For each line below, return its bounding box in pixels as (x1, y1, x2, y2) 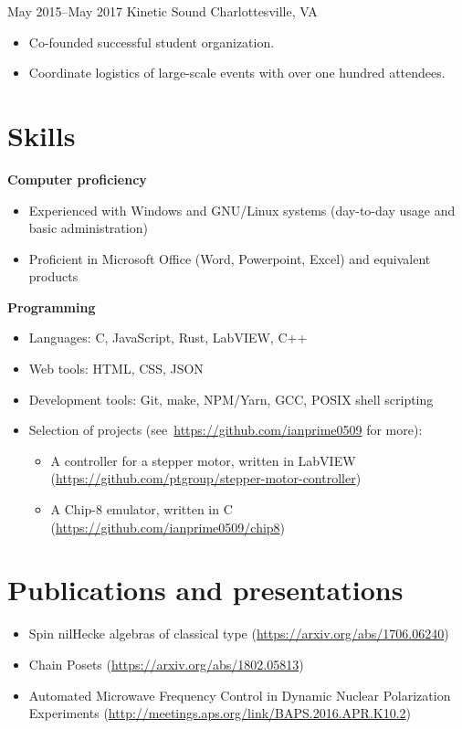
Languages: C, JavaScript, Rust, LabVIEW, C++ (28, 328, 308, 347)
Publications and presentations (7, 571, 404, 608)
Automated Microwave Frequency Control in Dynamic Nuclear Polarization (28, 685, 451, 704)
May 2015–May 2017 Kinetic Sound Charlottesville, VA (7, 2, 318, 20)
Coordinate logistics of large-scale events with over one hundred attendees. (28, 63, 446, 82)
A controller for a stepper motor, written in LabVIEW (50, 450, 356, 470)
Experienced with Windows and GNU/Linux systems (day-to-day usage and (28, 200, 456, 219)
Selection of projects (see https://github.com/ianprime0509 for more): (28, 420, 423, 439)
